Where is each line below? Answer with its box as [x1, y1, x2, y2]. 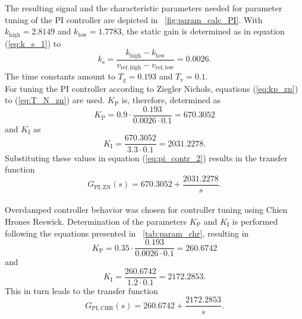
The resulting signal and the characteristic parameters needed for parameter [5, 2, 282, 14]
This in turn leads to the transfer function [5, 284, 158, 296]
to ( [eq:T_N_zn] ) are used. [5, 94, 105, 106]
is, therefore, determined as [121, 94, 221, 106]
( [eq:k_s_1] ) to [5, 37, 61, 49]
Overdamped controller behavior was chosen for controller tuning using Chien [5, 203, 288, 216]
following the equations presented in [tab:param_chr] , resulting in [5, 227, 249, 239]
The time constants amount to [5, 70, 116, 82]
